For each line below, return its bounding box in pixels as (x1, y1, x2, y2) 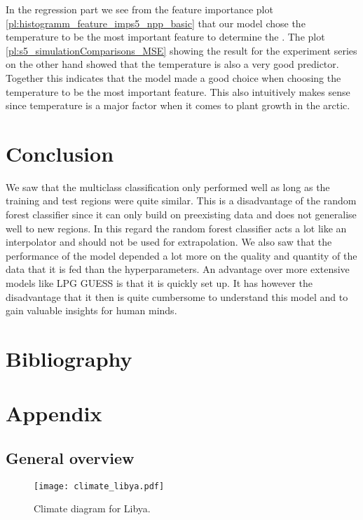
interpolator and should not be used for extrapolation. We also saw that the (6, 234, 332, 249)
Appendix (6, 399, 102, 428)
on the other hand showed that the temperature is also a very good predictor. (6, 57, 339, 71)
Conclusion (6, 139, 114, 167)
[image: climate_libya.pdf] (34, 481, 165, 491)
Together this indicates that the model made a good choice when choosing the (6, 70, 341, 85)
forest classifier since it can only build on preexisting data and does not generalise (6, 207, 357, 222)
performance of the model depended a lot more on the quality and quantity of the (6, 248, 357, 262)
